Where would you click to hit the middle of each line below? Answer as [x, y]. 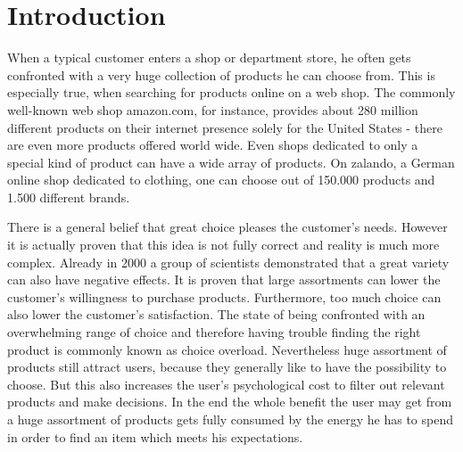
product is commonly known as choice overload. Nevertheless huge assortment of [227, 349]
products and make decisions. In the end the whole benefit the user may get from [230, 402]
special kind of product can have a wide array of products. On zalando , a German [231, 162]
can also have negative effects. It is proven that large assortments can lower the [224, 279]
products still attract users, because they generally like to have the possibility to [227, 367]
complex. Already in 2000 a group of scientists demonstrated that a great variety [228, 262]
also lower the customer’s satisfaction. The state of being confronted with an [216, 314]
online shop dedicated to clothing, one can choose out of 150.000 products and [221, 180]
